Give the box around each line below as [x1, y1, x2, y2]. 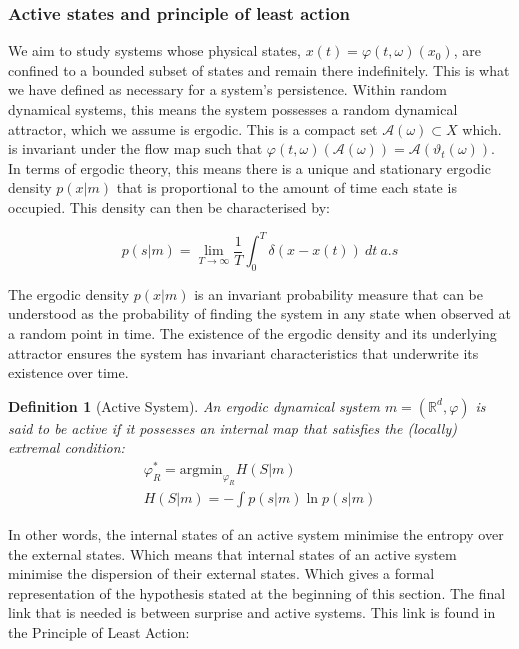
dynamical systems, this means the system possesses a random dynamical [8, 99, 458, 119]
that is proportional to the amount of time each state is [116, 177, 457, 198]
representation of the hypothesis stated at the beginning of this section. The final [8, 582, 506, 603]
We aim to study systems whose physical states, [8, 40, 302, 61]
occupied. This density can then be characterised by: [8, 196, 330, 217]
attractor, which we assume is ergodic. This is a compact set [8, 118, 378, 139]
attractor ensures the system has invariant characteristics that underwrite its [8, 342, 479, 363]
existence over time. [8, 362, 129, 383]
